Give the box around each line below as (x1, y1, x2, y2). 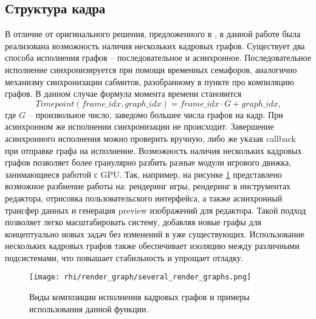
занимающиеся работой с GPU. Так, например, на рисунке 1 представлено (5, 167, 282, 180)
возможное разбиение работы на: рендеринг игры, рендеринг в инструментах (5, 180, 291, 192)
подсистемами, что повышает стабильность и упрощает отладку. (5, 251, 244, 264)
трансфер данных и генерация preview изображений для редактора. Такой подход (5, 203, 306, 216)
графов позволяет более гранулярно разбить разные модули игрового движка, (5, 156, 292, 169)
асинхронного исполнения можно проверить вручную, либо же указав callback (5, 131, 296, 144)
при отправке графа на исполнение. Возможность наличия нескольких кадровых (5, 144, 302, 156)
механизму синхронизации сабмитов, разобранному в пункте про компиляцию (5, 75, 294, 88)
